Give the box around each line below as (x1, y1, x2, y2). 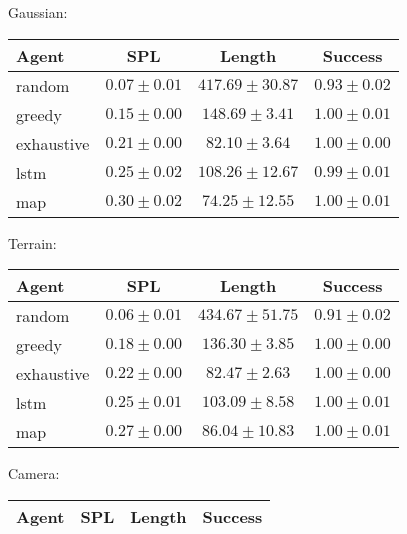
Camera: (8, 463, 60, 484)
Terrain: (8, 232, 57, 253)
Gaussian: (8, 2, 68, 22)
